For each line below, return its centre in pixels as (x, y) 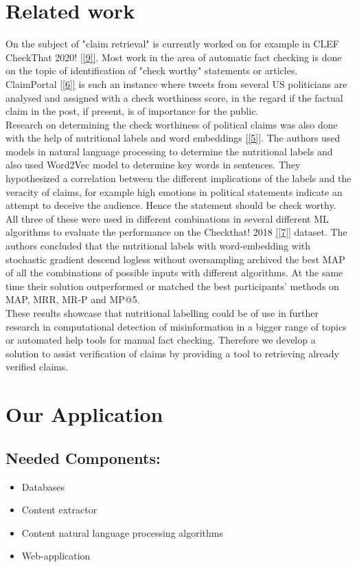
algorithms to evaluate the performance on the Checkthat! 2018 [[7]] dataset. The (176, 232)
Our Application (84, 414)
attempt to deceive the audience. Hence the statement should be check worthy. (171, 205)
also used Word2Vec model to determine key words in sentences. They (153, 165)
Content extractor (59, 510)
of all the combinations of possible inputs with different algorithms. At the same (174, 273)
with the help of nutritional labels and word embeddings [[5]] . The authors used (173, 138)
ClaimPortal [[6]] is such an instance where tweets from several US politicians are (176, 84)
